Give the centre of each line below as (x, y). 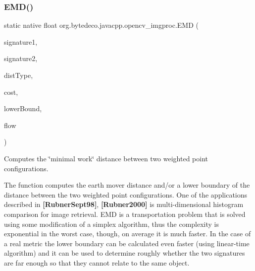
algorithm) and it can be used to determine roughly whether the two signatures (125, 253)
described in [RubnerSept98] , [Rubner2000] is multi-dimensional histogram (124, 204)
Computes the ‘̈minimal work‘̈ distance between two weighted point (106, 158)
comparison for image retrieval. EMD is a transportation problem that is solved (125, 214)
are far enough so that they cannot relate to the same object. (97, 262)
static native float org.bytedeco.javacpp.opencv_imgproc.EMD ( (101, 25)
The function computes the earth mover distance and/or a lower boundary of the (127, 185)
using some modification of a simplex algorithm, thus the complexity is (112, 224)
